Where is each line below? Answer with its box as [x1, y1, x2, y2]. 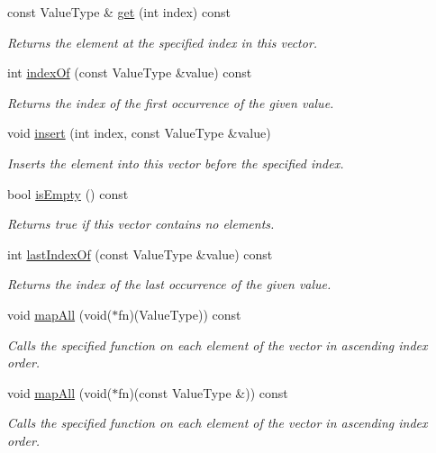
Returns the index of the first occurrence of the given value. [7, 93, 334, 112]
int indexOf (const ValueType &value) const [7, 63, 252, 82]
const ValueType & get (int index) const [7, 3, 231, 21]
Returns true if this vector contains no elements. [7, 214, 275, 233]
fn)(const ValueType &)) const [118, 383, 288, 402]
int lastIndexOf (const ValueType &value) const [7, 244, 273, 263]
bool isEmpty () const [7, 184, 129, 203]
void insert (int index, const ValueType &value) [7, 123, 271, 142]
